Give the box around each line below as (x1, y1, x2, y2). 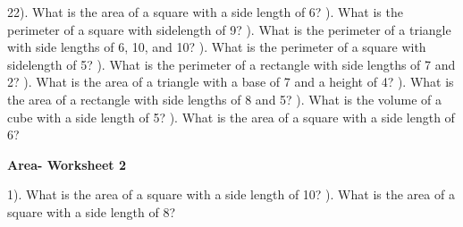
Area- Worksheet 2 (7, 155, 126, 173)
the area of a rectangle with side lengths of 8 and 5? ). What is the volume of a (7, 89, 442, 108)
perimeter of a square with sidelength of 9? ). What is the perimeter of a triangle (7, 20, 451, 38)
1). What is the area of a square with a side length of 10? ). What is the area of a (7, 185, 455, 204)
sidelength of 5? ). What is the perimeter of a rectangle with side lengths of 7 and (7, 55, 456, 73)
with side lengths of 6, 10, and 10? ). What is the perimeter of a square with (7, 38, 426, 56)
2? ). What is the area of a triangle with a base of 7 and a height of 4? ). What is (7, 72, 454, 91)
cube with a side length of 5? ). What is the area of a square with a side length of (7, 107, 455, 126)
